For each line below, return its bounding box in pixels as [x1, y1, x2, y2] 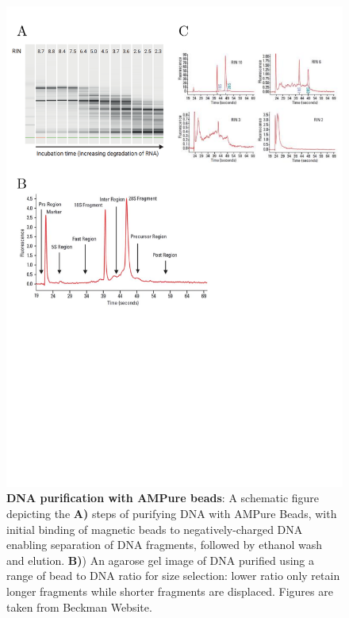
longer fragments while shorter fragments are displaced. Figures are [6, 582, 333, 599]
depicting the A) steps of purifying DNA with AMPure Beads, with [6, 505, 337, 521]
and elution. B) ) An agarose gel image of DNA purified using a [6, 551, 315, 568]
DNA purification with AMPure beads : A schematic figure [6, 489, 320, 506]
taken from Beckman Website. [6, 598, 152, 615]
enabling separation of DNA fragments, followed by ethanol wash [6, 536, 322, 553]
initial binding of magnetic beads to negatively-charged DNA [6, 520, 303, 537]
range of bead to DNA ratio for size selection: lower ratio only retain [6, 567, 340, 584]
